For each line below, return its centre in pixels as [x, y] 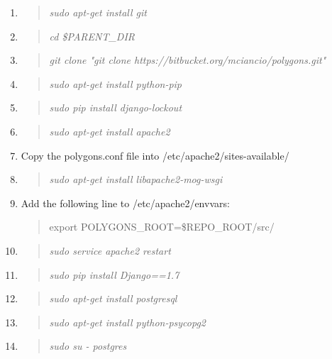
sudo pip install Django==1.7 [114, 274]
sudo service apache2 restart [110, 250]
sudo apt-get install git [98, 12]
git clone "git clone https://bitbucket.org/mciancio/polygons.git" [188, 60]
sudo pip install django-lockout [116, 107]
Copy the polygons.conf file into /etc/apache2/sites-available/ [155, 155]
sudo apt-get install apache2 [110, 131]
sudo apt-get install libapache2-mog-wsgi [136, 179]
